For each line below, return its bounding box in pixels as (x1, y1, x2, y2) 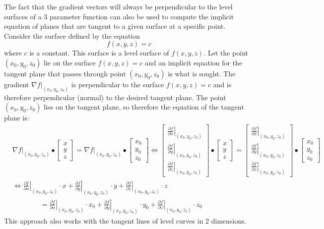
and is (213, 79, 232, 89)
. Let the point (203, 48, 249, 58)
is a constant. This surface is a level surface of (29, 48, 169, 58)
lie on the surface (44, 57, 96, 67)
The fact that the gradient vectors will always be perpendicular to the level (4, 1, 233, 11)
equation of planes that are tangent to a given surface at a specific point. (4, 21, 226, 31)
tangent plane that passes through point (4, 68, 126, 78)
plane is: (4, 113, 29, 123)
